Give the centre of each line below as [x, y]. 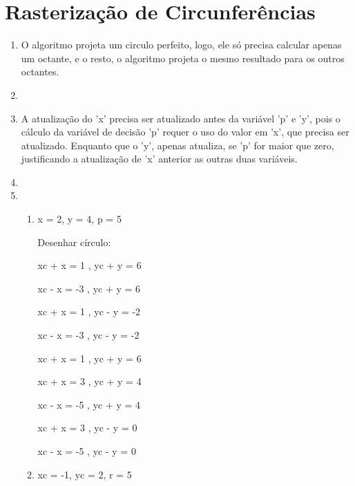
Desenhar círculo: [74, 242]
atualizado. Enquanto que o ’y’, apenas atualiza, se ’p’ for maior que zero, [177, 145]
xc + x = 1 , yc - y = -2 [89, 311]
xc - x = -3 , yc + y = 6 [89, 288]
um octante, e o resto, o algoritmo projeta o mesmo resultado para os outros [183, 58]
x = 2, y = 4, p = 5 [79, 219]
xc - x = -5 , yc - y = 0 [87, 451]
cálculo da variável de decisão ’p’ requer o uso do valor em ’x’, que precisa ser [185, 132]
